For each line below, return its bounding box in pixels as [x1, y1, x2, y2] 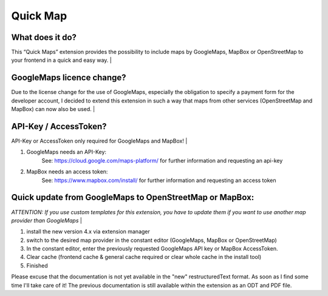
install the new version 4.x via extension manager [26, 228, 150, 235]
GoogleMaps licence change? [11, 73, 127, 83]
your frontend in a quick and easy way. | [11, 56, 112, 64]
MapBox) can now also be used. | [11, 106, 95, 113]
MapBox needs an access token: [26, 168, 108, 175]
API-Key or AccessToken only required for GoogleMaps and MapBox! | [11, 137, 188, 145]
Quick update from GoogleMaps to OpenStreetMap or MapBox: [11, 192, 255, 203]
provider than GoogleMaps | [11, 217, 82, 224]
